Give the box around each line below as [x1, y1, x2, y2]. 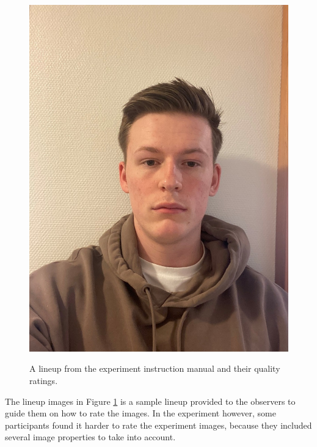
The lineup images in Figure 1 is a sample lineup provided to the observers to [5, 394, 296, 407]
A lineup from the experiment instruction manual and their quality [29, 362, 280, 375]
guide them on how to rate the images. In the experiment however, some [5, 407, 276, 419]
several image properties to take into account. [5, 430, 176, 443]
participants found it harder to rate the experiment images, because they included [5, 418, 312, 431]
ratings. [29, 374, 58, 386]
